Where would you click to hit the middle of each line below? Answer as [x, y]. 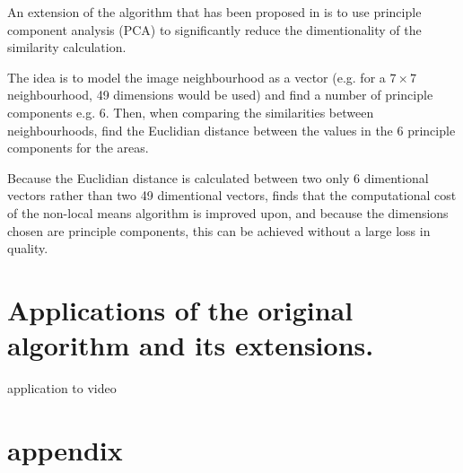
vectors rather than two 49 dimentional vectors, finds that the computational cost [232, 195]
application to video [62, 388]
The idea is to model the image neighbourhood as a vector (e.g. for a [197, 77]
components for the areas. [78, 148]
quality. [28, 248]
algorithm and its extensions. [191, 345]
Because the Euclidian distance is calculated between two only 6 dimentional [218, 177]
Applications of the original [180, 309]
